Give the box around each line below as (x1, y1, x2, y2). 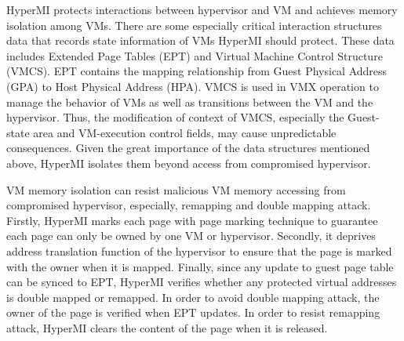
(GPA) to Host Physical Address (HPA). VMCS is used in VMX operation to (6, 78, 379, 94)
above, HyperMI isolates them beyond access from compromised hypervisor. (6, 154, 371, 171)
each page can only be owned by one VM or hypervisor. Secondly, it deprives (6, 227, 376, 244)
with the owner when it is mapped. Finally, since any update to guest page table (6, 258, 394, 274)
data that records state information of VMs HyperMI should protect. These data (6, 32, 395, 49)
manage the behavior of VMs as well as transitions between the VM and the (6, 93, 373, 110)
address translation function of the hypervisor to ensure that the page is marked (6, 242, 392, 259)
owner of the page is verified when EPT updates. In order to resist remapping (6, 304, 380, 321)
